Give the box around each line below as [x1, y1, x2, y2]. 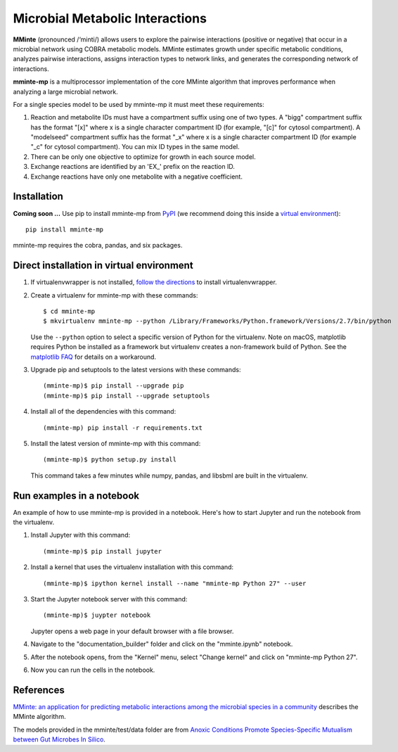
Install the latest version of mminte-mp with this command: [30, 439, 201, 447]
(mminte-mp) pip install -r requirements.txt [43, 423, 203, 432]
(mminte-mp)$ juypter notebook [43, 611, 151, 619]
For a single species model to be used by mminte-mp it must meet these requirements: [13, 100, 265, 108]
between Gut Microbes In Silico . [13, 735, 105, 744]
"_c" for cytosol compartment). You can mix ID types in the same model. [30, 143, 240, 151]
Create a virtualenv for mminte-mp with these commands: [30, 291, 198, 299]
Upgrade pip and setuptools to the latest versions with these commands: [30, 365, 241, 374]
